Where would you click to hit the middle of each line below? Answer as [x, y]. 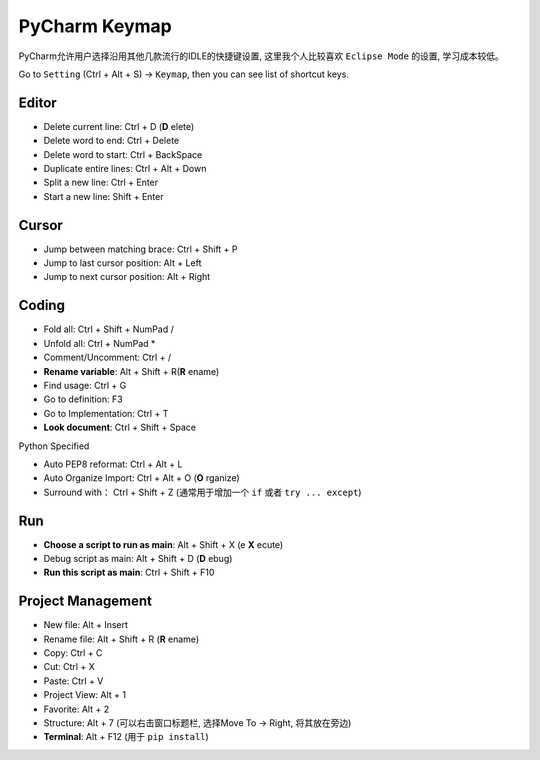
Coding [41, 305]
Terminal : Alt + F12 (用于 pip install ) [126, 737]
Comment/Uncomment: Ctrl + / [107, 357]
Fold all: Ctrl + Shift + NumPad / [108, 329]
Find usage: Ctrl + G [85, 385]
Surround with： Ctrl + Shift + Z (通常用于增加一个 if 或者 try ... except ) [202, 492]
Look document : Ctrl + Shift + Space [120, 427]
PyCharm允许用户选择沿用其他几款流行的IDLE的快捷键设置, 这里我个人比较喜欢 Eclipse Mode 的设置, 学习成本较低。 [261, 56]
